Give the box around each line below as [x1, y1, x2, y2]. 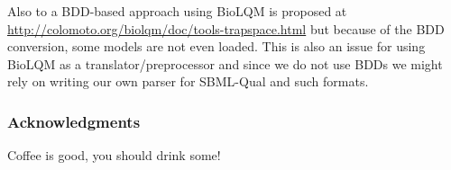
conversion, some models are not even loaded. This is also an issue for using [7, 37, 426, 56]
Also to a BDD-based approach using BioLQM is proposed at [7, 2, 347, 20]
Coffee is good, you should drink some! [7, 146, 221, 165]
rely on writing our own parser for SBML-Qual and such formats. [7, 72, 369, 91]
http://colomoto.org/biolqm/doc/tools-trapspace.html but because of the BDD [7, 19, 445, 38]
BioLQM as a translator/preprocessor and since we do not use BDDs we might [7, 54, 443, 73]
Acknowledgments [7, 110, 141, 132]
